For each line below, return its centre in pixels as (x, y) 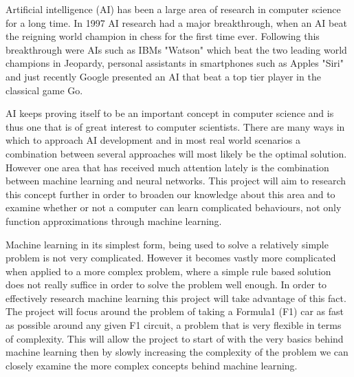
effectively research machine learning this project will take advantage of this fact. (176, 298)
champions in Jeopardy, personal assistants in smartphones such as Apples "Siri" (175, 63)
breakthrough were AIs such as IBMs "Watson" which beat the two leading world (176, 49)
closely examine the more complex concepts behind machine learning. (152, 365)
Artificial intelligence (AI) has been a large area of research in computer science (173, 9)
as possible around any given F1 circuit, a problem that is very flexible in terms (174, 325)
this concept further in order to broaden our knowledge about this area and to (170, 194)
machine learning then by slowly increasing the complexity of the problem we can (177, 352)
